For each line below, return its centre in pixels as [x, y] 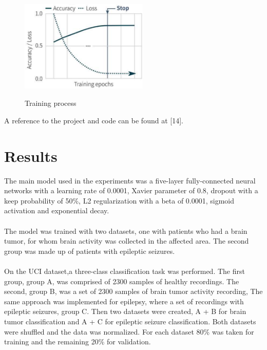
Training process [51, 103]
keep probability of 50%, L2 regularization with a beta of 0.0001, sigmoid [119, 200]
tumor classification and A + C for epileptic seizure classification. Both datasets [130, 321]
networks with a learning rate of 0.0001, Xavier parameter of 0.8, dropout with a [131, 190]
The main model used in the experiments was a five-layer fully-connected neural [130, 180]
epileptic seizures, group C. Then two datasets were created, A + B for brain [125, 311]
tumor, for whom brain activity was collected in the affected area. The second [127, 241]
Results [31, 155]
